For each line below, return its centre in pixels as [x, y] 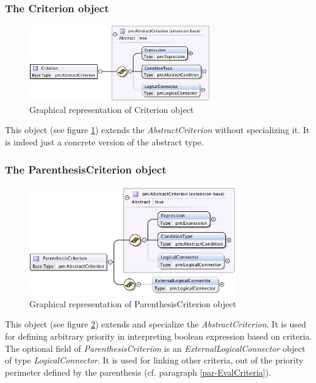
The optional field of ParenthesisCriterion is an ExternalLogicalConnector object [155, 348]
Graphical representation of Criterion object [112, 109]
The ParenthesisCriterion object [86, 169]
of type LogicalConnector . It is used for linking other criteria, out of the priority [154, 360]
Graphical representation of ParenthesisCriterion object [133, 303]
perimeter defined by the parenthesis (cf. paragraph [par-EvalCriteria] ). [138, 372]
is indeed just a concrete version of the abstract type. [104, 142]
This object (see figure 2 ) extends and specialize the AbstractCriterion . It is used [156, 324]
